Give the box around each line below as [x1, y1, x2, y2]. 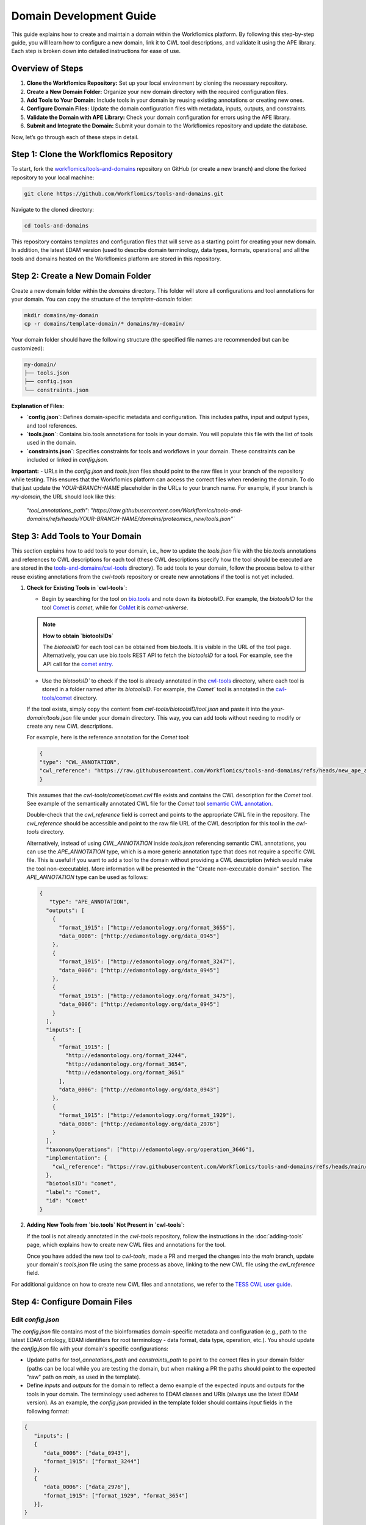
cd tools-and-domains [24, 222, 89, 229]
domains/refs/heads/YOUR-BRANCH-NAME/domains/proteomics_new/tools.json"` [26, 515, 235, 523]
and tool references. [26, 422, 77, 429]
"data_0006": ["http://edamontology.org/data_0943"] [59, 1086, 220, 1093]
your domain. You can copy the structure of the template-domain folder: [11, 295, 193, 303]
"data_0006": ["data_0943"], [43, 1449, 131, 1456]
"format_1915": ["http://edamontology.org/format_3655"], [59, 924, 236, 931]
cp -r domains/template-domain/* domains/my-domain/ [24, 320, 185, 328]
